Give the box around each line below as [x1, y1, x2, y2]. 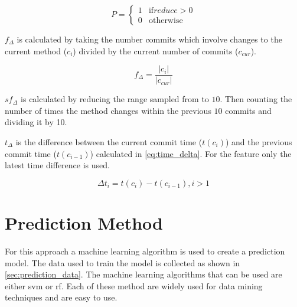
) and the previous [225, 136, 292, 148]
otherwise [148, 17, 183, 25]
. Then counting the [220, 93, 292, 105]
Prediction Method [5, 211, 163, 234]
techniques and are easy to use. [5, 291, 118, 303]
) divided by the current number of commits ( [73, 44, 239, 57]
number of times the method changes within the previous [5, 104, 211, 116]
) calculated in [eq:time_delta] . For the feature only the [90, 147, 292, 159]
